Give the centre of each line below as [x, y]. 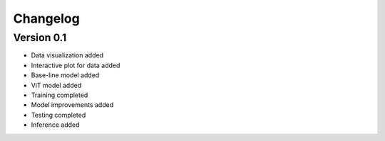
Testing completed [58, 115]
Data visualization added [67, 55]
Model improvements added [72, 105]
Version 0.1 [40, 38]
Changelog [46, 18]
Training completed [60, 95]
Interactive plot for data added [76, 65]
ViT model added [56, 85]
